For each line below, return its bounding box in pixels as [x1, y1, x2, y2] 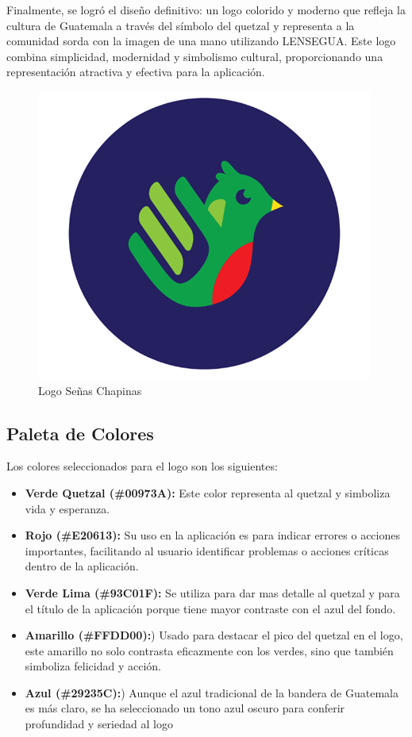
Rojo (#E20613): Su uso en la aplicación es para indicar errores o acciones [25, 527, 400, 543]
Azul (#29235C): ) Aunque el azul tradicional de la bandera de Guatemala [25, 684, 399, 701]
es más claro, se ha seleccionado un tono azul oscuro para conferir [25, 700, 345, 716]
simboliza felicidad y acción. [25, 658, 161, 674]
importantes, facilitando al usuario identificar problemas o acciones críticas [25, 542, 389, 559]
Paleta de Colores [6, 420, 154, 445]
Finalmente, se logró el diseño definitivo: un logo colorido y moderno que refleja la [6, 2, 406, 17]
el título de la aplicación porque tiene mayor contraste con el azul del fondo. [25, 600, 396, 616]
